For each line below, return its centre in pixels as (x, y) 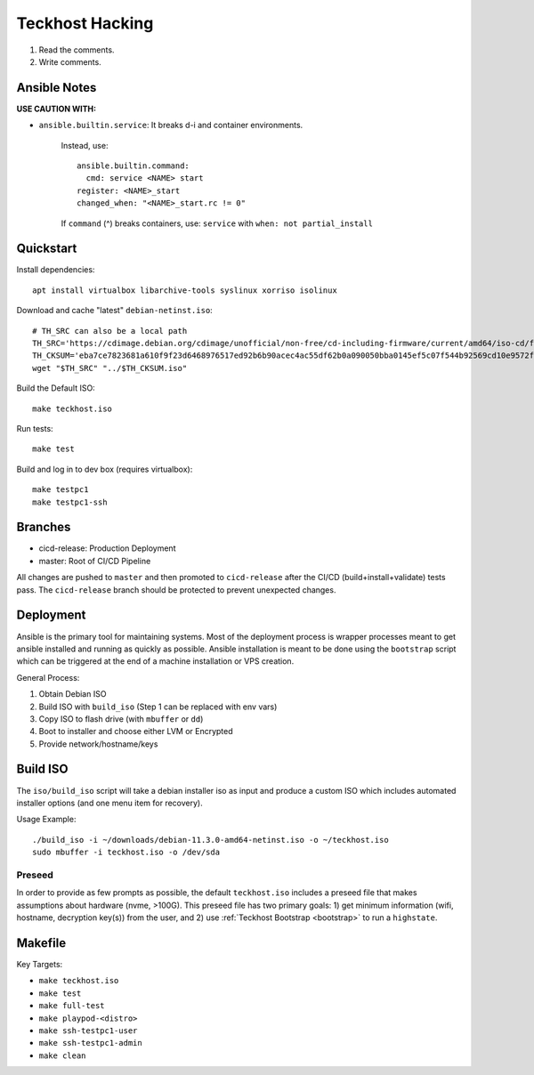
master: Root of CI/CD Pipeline (95, 561)
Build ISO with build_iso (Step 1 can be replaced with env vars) (158, 707)
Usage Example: (46, 820)
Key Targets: (40, 964)
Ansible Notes (57, 88)
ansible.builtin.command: (133, 166)
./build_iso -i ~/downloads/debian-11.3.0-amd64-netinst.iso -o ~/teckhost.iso (210, 840)
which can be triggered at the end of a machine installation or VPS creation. (155, 661)
